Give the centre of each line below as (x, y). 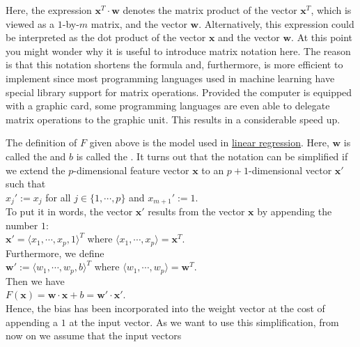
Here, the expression (49, 10)
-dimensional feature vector (131, 170)
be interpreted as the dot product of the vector (106, 37)
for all (58, 197)
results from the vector (196, 211)
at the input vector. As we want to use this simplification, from (204, 322)
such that (26, 184)
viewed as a (30, 23)
